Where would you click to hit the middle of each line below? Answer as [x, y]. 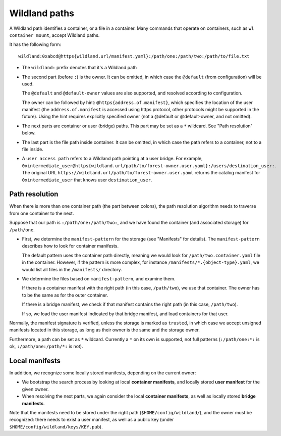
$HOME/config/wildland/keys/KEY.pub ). [56, 426]
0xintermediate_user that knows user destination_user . [87, 180]
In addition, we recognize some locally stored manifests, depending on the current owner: [103, 373]
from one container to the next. [42, 213]
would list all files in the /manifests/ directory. [72, 269]
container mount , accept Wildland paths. [54, 35]
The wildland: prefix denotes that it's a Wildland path [79, 68]
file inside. [33, 150]
